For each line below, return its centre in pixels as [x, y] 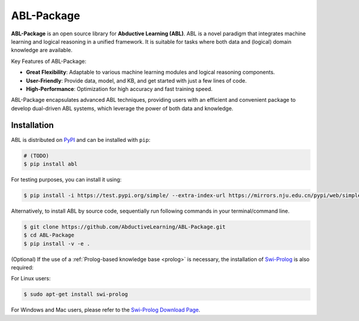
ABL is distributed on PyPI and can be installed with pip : [81, 140]
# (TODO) [36, 155]
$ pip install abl [51, 164]
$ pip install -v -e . [57, 243]
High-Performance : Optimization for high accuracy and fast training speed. [119, 89]
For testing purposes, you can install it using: [66, 179]
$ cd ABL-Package [49, 235]
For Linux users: [31, 278]
